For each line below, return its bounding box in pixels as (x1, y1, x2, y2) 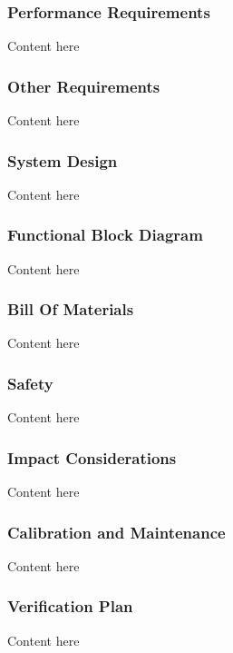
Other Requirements (7, 74, 160, 97)
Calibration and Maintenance (7, 520, 226, 543)
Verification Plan (7, 595, 133, 618)
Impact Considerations (7, 446, 177, 469)
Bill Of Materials (7, 298, 134, 321)
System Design (7, 149, 118, 172)
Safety (7, 371, 53, 394)
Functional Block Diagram (7, 223, 203, 246)
